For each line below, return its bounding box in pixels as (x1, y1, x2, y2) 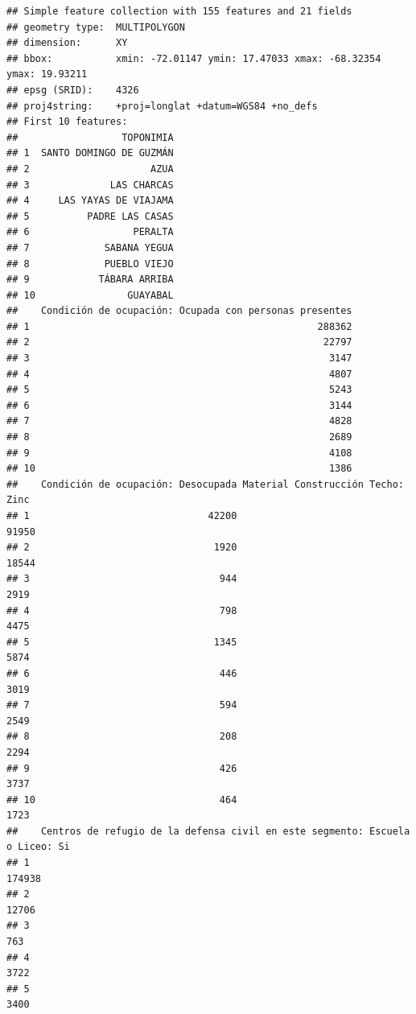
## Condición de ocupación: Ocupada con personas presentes (6, 305, 352, 317)
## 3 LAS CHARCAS (6, 179, 174, 191)
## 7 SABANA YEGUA (6, 241, 174, 253)
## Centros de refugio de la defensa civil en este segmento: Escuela (6, 825, 410, 837)
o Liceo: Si (6, 841, 70, 853)
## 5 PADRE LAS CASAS (6, 210, 174, 222)
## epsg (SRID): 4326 (6, 84, 139, 96)
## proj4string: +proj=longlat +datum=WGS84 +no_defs (6, 100, 318, 112)
